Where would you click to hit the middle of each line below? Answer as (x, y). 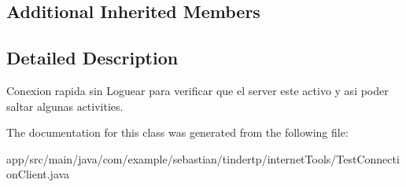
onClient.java (38, 174)
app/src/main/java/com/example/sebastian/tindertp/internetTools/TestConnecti (203, 158)
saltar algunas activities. (65, 106)
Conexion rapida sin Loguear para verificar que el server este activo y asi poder (197, 90)
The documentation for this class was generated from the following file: (177, 132)
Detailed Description (92, 58)
